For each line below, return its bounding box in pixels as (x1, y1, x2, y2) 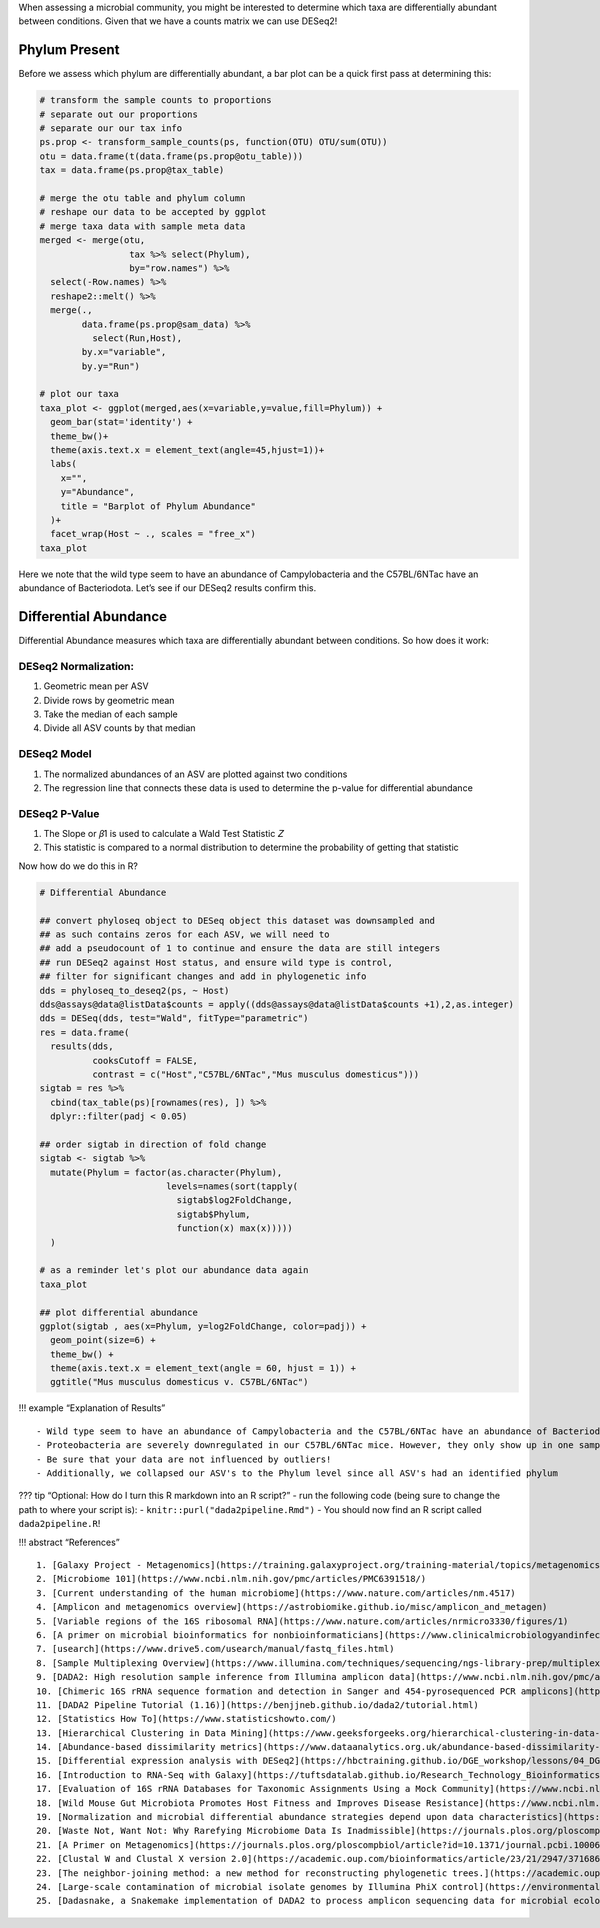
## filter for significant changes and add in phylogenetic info (39, 971, 367, 982)
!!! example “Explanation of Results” (18, 1402, 166, 1414)
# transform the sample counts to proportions (39, 95, 272, 106)
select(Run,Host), (91, 332, 183, 344)
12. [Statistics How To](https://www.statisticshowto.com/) (36, 1713, 337, 1725)
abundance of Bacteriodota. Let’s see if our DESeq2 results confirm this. (18, 582, 317, 594)
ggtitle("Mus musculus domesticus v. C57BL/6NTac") (50, 1376, 309, 1388)
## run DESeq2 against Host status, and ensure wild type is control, (39, 956, 394, 968)
